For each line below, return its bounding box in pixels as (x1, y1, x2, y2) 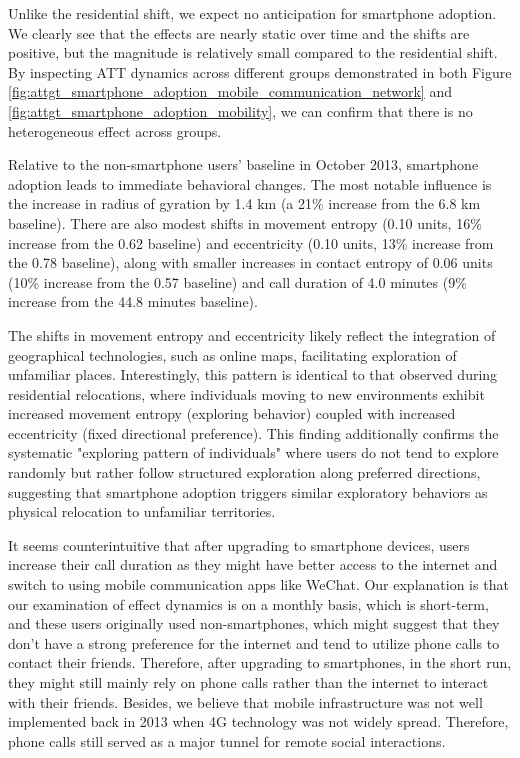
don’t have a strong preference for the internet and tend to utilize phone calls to (8, 632, 500, 653)
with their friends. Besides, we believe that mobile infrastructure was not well (8, 691, 483, 712)
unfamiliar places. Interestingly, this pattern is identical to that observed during (8, 364, 498, 385)
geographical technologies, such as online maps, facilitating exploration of (8, 344, 457, 365)
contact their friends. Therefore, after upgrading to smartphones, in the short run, (8, 652, 512, 673)
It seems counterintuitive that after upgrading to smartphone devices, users (8, 534, 470, 555)
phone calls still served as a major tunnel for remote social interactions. (8, 730, 446, 751)
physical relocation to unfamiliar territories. (8, 501, 276, 522)
